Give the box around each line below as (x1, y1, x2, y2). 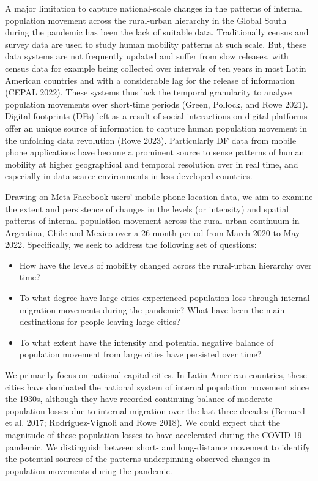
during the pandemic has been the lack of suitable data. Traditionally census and (5, 26, 309, 39)
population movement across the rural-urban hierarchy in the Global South (5, 13, 287, 26)
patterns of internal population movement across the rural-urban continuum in (5, 214, 300, 227)
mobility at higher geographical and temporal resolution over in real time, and (5, 157, 298, 170)
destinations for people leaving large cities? (19, 315, 180, 328)
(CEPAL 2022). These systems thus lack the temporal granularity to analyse (5, 86, 292, 99)
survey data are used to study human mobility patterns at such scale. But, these (5, 37, 306, 50)
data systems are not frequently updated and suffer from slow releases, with (5, 50, 289, 62)
